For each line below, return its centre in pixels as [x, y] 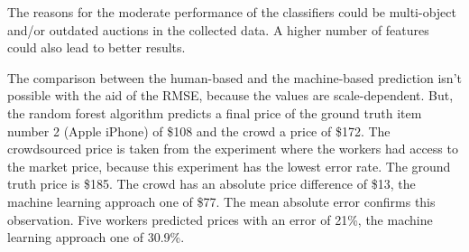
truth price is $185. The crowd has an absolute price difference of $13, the [212, 184]
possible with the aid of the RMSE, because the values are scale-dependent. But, [230, 95]
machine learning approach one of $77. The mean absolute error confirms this [221, 201]
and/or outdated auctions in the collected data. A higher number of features [218, 29]
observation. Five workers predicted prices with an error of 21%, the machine [220, 219]
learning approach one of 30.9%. [96, 237]
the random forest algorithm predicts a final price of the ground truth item [215, 112]
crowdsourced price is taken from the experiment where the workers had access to [233, 149]
